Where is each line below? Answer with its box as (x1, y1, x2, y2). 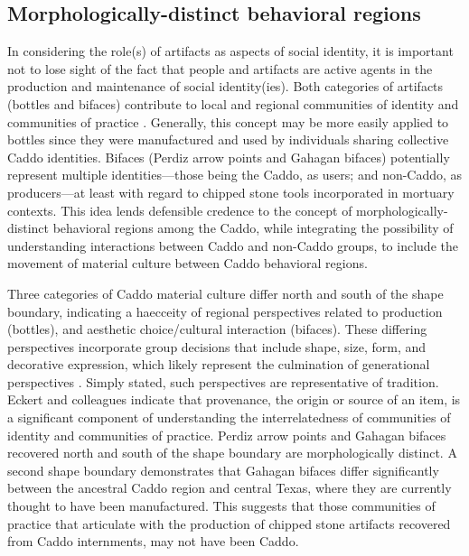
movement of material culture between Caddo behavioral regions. (7, 254, 368, 273)
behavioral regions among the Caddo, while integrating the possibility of (52, 218, 454, 237)
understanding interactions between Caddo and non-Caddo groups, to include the (7, 236, 458, 255)
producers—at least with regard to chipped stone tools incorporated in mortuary (7, 182, 455, 201)
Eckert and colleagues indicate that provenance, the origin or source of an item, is (7, 390, 461, 409)
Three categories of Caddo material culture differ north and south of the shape (7, 283, 444, 302)
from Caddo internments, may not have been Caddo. (7, 532, 299, 551)
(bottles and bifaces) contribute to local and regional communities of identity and (7, 94, 459, 113)
